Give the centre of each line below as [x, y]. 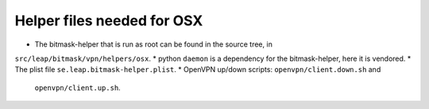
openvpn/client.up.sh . [77, 88]
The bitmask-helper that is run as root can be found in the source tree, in [154, 44]
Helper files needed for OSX [109, 21]
